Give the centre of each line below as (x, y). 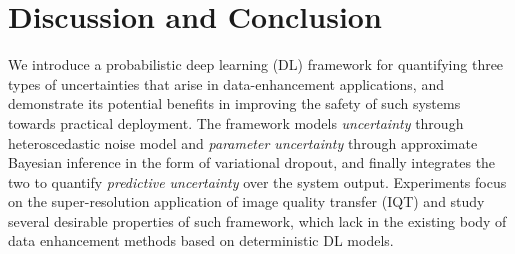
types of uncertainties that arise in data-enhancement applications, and (226, 83)
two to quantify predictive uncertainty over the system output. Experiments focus (257, 181)
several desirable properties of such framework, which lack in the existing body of (257, 220)
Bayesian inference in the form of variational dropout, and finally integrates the (252, 162)
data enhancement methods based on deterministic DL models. (201, 240)
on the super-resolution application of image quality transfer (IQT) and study (246, 201)
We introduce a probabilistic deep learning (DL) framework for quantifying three (256, 64)
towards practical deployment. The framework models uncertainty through (236, 122)
